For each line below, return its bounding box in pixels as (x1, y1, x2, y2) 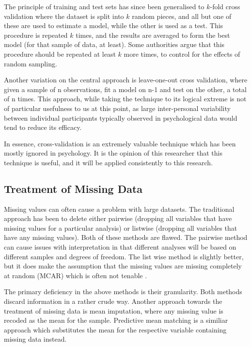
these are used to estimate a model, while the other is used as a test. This (4, 20, 223, 31)
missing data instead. (4, 334, 67, 344)
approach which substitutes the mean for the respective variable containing (4, 324, 227, 334)
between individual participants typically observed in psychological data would (4, 112, 237, 123)
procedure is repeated (4, 30, 68, 40)
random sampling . (4, 58, 57, 68)
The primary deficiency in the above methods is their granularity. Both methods (4, 286, 242, 297)
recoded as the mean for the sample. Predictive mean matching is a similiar (4, 315, 228, 325)
